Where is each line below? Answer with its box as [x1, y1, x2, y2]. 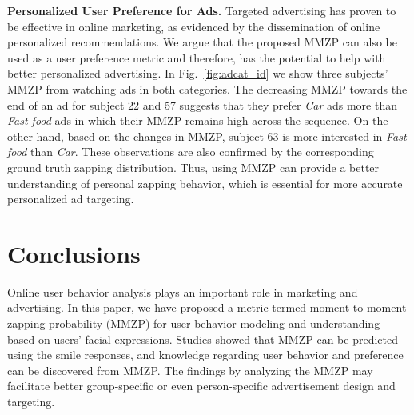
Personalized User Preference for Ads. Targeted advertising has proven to [7, 2, 396, 18]
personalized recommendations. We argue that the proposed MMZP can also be [7, 34, 397, 50]
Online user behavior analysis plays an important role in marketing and [7, 283, 358, 300]
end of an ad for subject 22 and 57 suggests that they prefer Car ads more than [7, 96, 397, 113]
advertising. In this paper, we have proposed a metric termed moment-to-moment [7, 299, 407, 316]
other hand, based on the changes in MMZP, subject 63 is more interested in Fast [7, 127, 407, 144]
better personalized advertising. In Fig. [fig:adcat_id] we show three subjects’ [7, 65, 388, 82]
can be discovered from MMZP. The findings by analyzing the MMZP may [7, 361, 373, 378]
